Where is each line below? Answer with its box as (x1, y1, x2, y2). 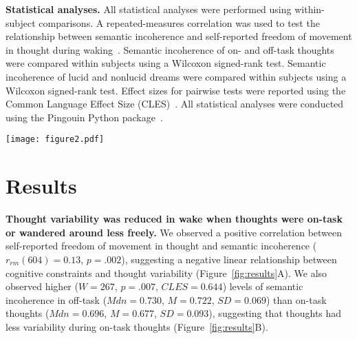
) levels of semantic (222, 279, 303, 294)
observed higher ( (6, 279, 78, 294)
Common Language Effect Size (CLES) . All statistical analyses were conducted (6, 96, 344, 111)
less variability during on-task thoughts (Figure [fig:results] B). (6, 319, 268, 333)
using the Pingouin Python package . (6, 110, 163, 124)
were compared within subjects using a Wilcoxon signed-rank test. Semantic (6, 56, 326, 70)
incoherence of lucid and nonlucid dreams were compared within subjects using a (6, 69, 347, 83)
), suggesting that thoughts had (208, 306, 342, 320)
